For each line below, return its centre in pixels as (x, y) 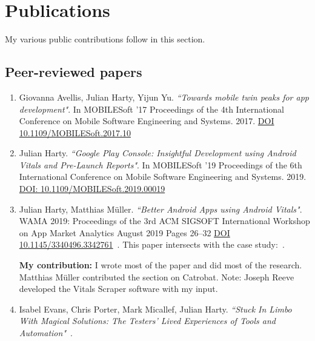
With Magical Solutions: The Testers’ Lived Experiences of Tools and (147, 321)
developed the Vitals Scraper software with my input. (118, 289)
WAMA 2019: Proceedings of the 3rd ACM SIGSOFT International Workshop (164, 221)
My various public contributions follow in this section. (105, 39)
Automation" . (46, 333)
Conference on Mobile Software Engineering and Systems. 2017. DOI (147, 121)
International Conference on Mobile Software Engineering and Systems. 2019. (163, 177)
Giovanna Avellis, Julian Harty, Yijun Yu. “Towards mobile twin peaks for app (164, 97)
